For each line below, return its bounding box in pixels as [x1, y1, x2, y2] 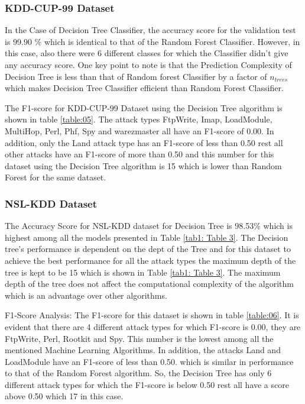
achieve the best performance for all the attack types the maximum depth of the [5, 254, 296, 266]
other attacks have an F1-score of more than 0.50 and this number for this [5, 148, 274, 160]
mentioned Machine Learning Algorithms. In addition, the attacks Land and [5, 344, 281, 356]
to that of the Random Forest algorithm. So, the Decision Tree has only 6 [5, 367, 272, 379]
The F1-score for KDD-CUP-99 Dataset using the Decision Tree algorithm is [5, 101, 283, 114]
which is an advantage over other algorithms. [5, 289, 167, 301]
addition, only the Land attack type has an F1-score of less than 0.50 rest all [5, 136, 283, 148]
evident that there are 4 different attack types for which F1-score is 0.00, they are [5, 320, 301, 332]
